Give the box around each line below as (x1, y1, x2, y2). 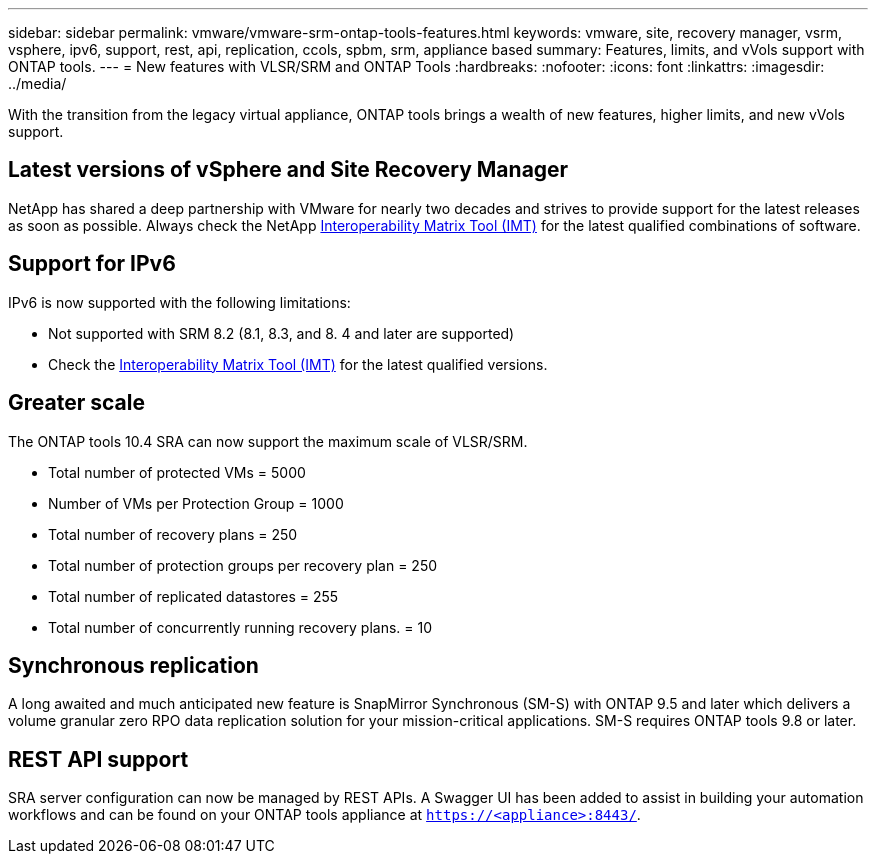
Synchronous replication (8, 652, 259, 678)
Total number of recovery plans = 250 (48, 525, 298, 543)
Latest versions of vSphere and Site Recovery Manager (8, 157, 569, 183)
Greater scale (8, 390, 145, 416)
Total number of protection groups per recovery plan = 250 (48, 556, 438, 574)
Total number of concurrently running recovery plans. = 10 (48, 618, 433, 636)
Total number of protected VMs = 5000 (48, 463, 306, 481)
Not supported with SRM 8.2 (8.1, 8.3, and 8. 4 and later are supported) (48, 324, 515, 342)
